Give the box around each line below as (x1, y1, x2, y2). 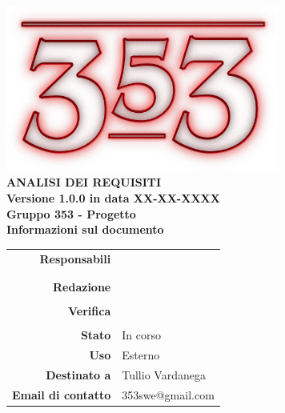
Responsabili (39, 250, 111, 267)
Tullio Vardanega (122, 366, 206, 383)
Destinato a (46, 366, 111, 383)
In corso (122, 327, 161, 343)
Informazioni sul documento (6, 221, 164, 238)
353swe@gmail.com (122, 386, 215, 403)
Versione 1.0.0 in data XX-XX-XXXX (6, 189, 220, 206)
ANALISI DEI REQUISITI (6, 174, 162, 190)
